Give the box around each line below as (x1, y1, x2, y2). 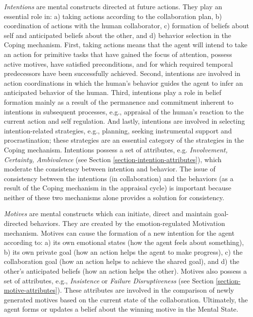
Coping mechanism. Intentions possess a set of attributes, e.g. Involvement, (4, 144, 228, 154)
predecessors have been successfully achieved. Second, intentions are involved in (4, 68, 240, 78)
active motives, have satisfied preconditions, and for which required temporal (4, 58, 233, 69)
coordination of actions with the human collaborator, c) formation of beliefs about (4, 20, 249, 31)
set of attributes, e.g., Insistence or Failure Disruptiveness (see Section (4, 275, 214, 285)
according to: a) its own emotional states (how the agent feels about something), (4, 237, 244, 247)
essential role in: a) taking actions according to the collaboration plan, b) (4, 11, 222, 21)
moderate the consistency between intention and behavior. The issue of (4, 164, 216, 174)
